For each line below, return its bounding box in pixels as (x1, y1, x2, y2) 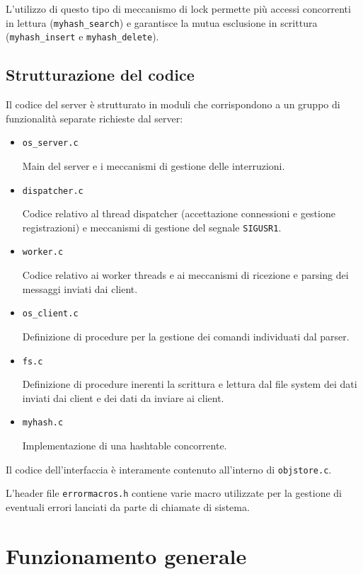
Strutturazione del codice (6, 64, 195, 86)
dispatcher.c (22, 185, 83, 196)
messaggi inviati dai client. (22, 281, 138, 296)
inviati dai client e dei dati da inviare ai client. (22, 390, 224, 405)
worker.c (22, 247, 64, 258)
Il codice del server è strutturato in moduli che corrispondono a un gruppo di (6, 97, 340, 112)
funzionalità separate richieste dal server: (6, 110, 183, 125)
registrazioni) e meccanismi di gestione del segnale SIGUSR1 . (22, 219, 282, 234)
